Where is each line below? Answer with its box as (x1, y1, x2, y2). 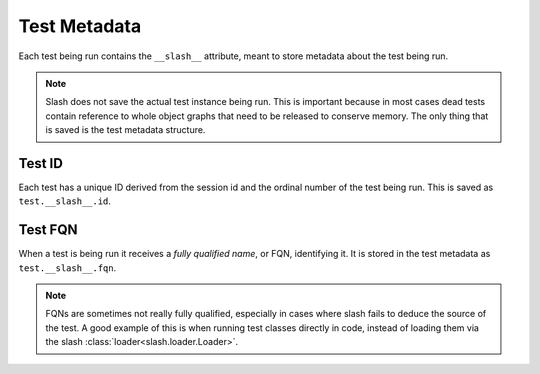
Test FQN (18, 221, 78, 239)
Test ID (18, 155, 64, 172)
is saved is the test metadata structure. (45, 124, 206, 136)
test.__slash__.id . (18, 195, 112, 207)
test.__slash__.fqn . (18, 261, 117, 274)
